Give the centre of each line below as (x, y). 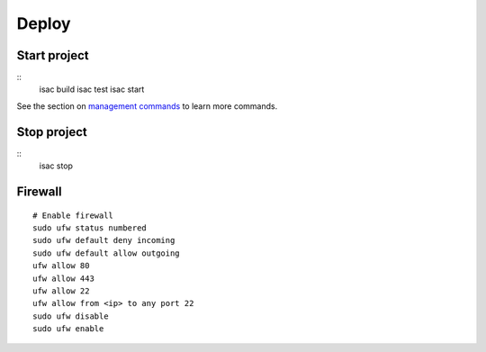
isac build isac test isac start (92, 89)
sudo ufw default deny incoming (104, 240)
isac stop (56, 166)
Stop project (52, 132)
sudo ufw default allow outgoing (106, 253)
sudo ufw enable (68, 329)
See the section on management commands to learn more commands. (147, 106)
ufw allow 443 (63, 278)
